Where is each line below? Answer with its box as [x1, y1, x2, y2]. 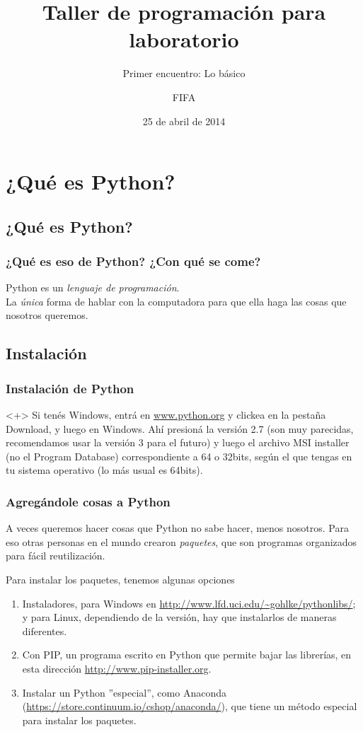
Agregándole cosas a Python [6, 492, 171, 510]
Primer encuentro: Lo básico [122, 66, 246, 81]
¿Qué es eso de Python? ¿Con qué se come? [6, 252, 261, 269]
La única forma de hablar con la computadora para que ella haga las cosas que [6, 294, 347, 308]
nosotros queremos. [6, 308, 88, 323]
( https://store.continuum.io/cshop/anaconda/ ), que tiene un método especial [22, 699, 357, 714]
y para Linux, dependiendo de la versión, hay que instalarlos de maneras [22, 610, 337, 624]
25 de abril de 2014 [142, 113, 226, 128]
